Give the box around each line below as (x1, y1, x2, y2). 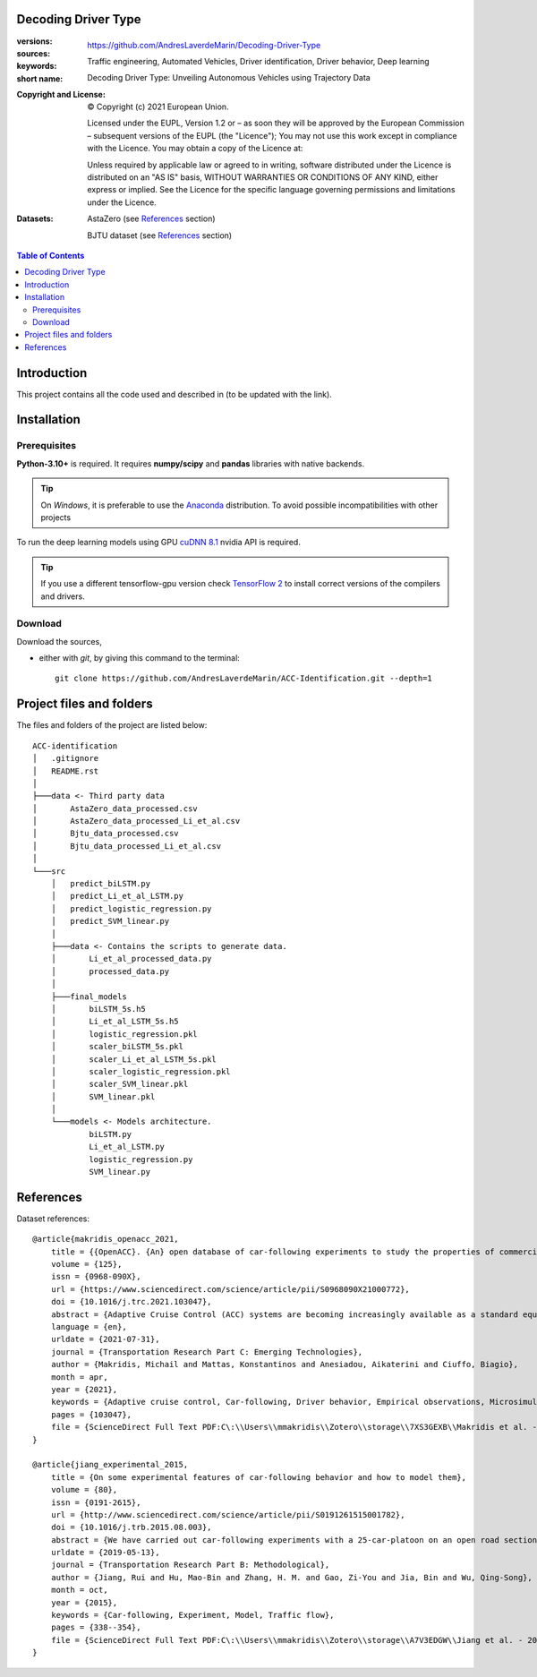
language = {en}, (50, 1322, 127, 1332)
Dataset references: (16, 1213, 89, 1224)
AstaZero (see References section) (87, 213, 216, 224)
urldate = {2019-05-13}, (50, 1547, 160, 1558)
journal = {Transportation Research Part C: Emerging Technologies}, (50, 1347, 363, 1356)
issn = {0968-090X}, (50, 1271, 141, 1282)
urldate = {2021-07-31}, (50, 1334, 160, 1345)
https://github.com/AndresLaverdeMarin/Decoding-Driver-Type (87, 39, 321, 50)
